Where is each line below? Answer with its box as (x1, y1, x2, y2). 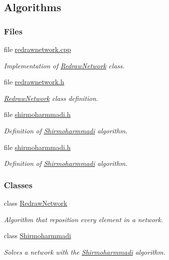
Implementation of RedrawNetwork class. (4, 60, 125, 70)
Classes (4, 179, 32, 191)
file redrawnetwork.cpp (4, 44, 71, 54)
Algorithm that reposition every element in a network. (4, 214, 163, 224)
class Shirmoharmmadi (4, 230, 71, 241)
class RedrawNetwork (4, 197, 67, 208)
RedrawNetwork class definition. (4, 93, 98, 103)
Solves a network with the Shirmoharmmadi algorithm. (4, 246, 166, 257)
